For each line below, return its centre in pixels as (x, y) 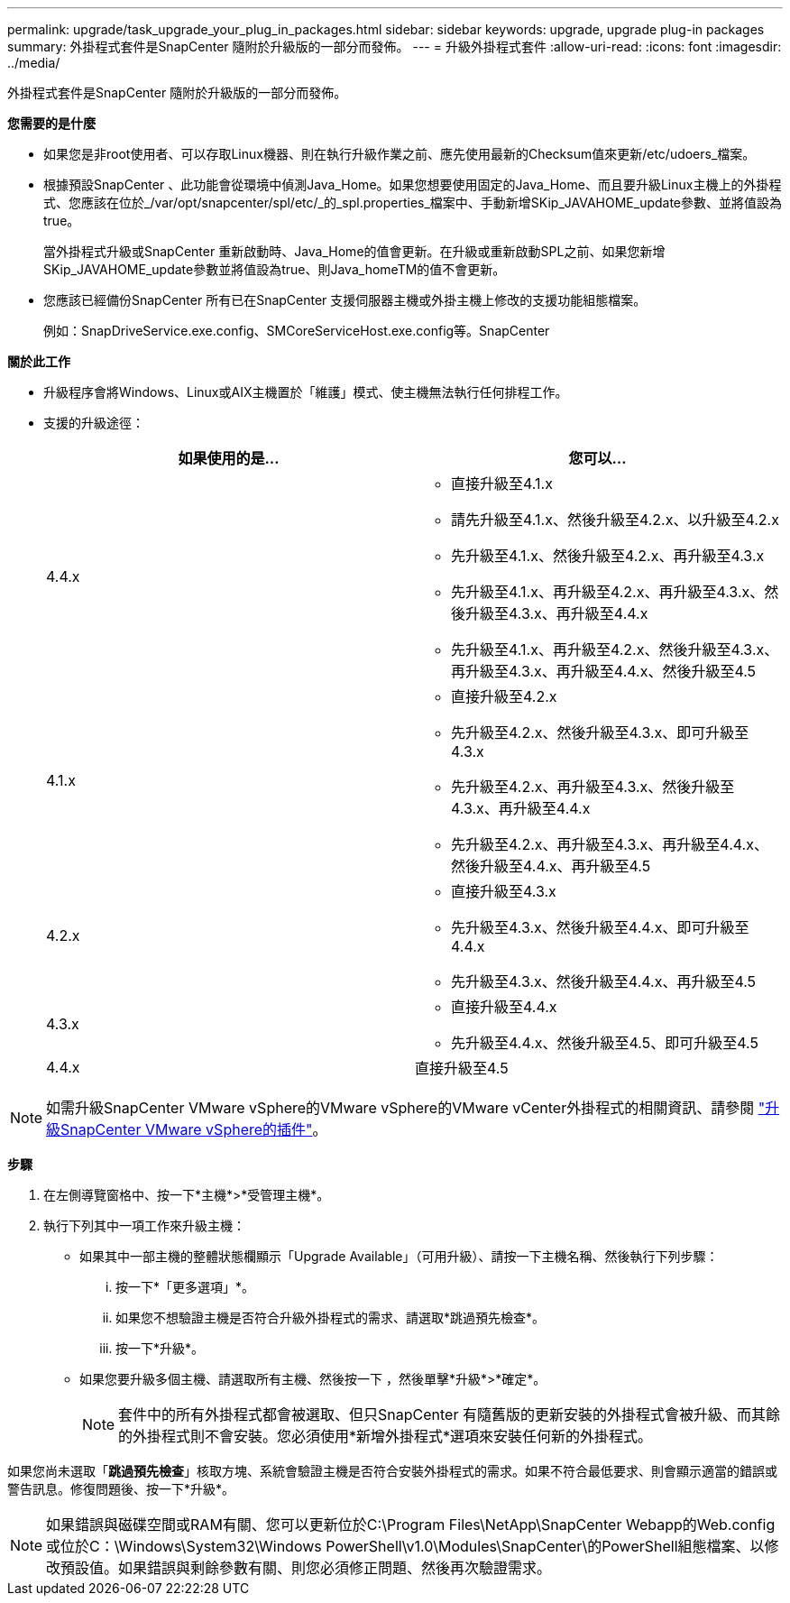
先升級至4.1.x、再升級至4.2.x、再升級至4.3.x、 (608, 592)
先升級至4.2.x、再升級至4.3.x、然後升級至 (593, 787)
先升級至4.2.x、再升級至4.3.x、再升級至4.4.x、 (610, 844)
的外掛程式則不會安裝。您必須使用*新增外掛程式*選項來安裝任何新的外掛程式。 (386, 1436)
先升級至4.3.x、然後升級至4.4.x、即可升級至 (600, 927)
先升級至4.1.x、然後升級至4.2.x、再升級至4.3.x (608, 556)
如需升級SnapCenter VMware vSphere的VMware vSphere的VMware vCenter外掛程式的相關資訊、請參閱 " (406, 1108)
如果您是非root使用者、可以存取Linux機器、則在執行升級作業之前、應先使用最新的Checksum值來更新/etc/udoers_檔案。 (400, 154)
